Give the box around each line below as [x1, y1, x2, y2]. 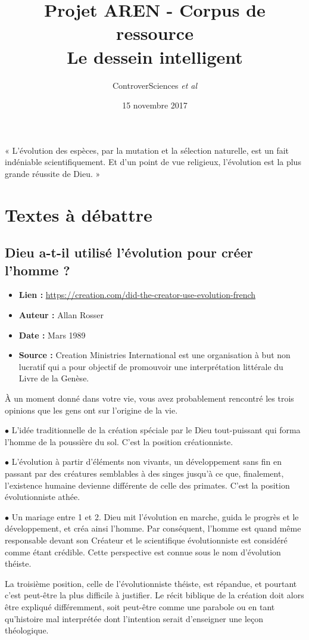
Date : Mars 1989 [18, 328, 86, 341]
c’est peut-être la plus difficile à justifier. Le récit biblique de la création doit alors [5, 589, 304, 601]
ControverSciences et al [112, 79, 198, 91]
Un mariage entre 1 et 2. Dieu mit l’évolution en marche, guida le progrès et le [11, 510, 299, 523]
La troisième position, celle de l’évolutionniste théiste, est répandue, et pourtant [5, 577, 297, 589]
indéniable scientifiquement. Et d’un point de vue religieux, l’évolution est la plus [5, 156, 301, 168]
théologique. [5, 624, 49, 636]
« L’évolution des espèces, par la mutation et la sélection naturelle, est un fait [5, 144, 289, 156]
